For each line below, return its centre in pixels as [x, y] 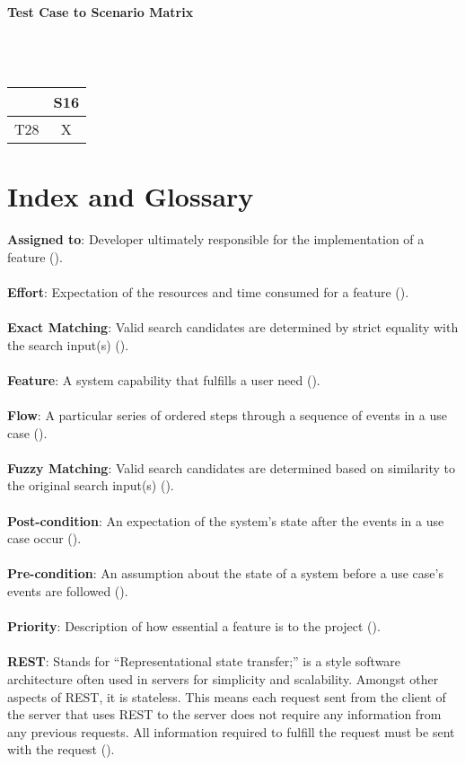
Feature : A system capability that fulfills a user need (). [164, 379]
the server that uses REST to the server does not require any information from [224, 714]
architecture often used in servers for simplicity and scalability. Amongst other [223, 678]
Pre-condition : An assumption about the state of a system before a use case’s [225, 573]
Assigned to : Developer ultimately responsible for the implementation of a [216, 239]
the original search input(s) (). [91, 485]
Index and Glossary [131, 196]
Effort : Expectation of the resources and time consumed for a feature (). [208, 291]
